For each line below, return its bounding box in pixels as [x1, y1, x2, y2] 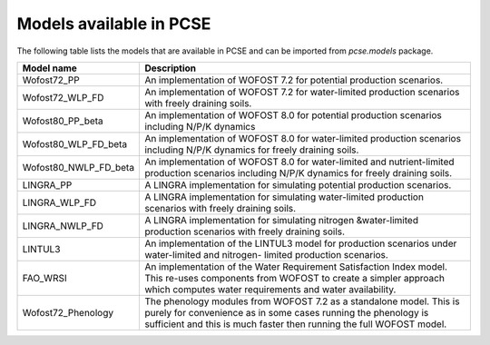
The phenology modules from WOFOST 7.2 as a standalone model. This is [144, 295, 460, 308]
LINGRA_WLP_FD [22, 196, 97, 209]
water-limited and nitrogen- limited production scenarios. [144, 248, 389, 261]
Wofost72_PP [22, 74, 81, 86]
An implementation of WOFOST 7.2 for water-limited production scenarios [144, 85, 460, 98]
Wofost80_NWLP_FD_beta [22, 161, 135, 173]
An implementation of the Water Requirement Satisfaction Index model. [144, 260, 448, 272]
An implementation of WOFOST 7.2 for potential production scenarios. [144, 74, 444, 86]
